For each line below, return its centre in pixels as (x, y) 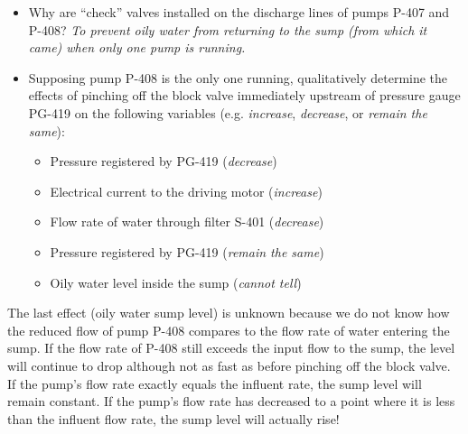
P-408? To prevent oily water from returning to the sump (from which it (228, 29)
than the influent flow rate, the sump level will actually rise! (173, 418)
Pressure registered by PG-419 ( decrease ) (164, 161)
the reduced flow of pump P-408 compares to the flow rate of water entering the (229, 330)
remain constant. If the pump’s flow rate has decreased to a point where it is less (231, 401)
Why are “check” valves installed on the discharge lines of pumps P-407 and (239, 12)
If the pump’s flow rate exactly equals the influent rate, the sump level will (215, 383)
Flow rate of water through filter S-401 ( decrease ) (187, 222)
